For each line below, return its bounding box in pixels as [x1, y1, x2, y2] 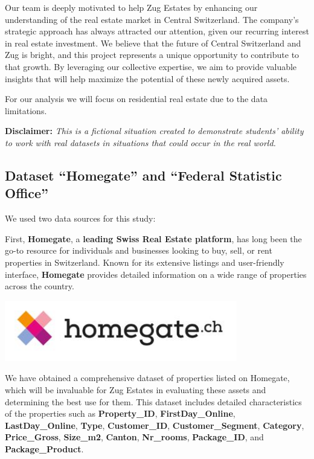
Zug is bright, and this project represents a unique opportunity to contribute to [5, 48, 300, 61]
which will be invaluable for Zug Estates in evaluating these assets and [5, 384, 266, 396]
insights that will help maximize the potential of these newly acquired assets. [5, 72, 290, 85]
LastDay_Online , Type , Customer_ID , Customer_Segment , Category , [5, 419, 304, 431]
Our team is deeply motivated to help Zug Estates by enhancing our [5, 1, 258, 13]
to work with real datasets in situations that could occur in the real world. [5, 136, 276, 149]
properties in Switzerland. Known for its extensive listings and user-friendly [5, 255, 284, 268]
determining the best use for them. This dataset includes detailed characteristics [5, 395, 302, 408]
